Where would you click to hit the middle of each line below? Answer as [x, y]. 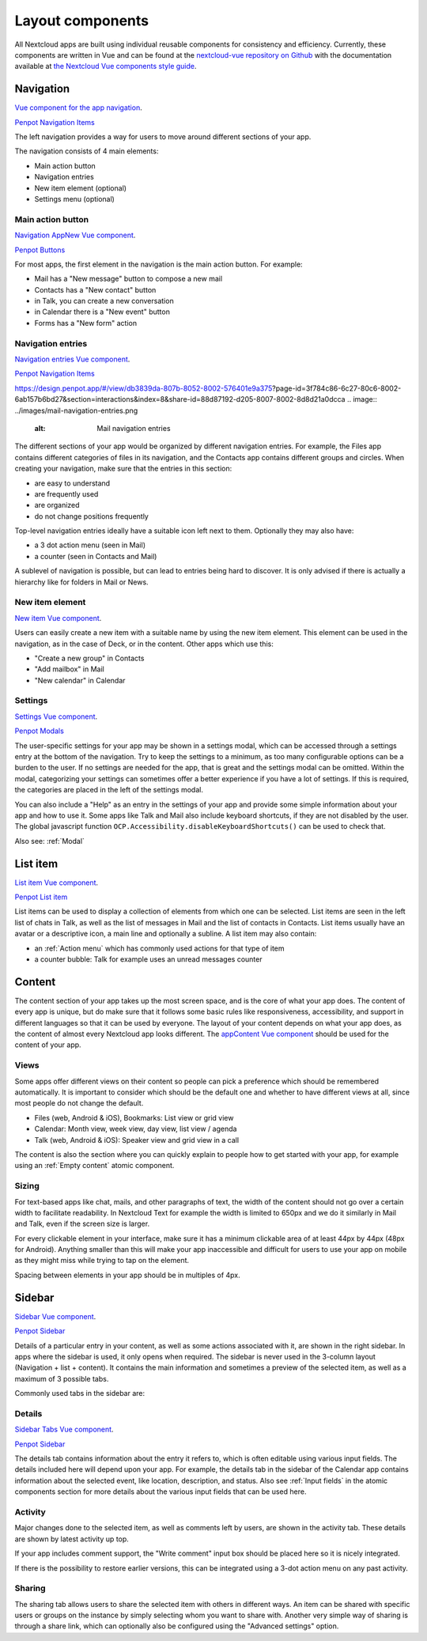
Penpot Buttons [40, 250]
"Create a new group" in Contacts [89, 658]
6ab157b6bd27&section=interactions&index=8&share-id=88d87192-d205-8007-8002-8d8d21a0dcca [180, 399]
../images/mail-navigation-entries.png [76, 410]
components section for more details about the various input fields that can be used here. [161, 1492]
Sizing [27, 1186]
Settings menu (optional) [74, 199]
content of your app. [48, 1045]
